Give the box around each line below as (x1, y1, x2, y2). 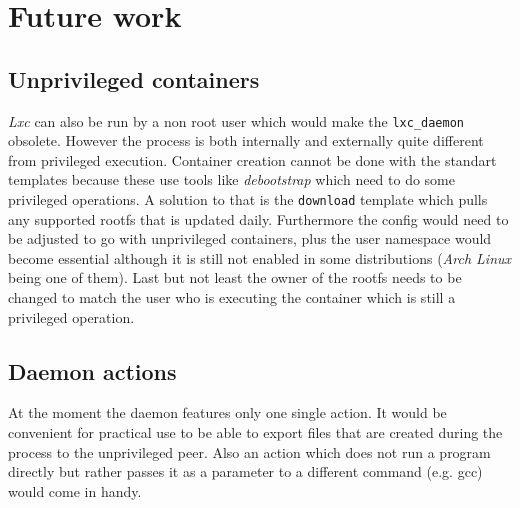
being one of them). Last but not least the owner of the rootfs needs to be (8, 267, 462, 288)
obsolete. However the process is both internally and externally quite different (8, 130, 484, 151)
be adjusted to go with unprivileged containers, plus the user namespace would (8, 228, 492, 249)
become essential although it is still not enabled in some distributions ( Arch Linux (8, 247, 512, 268)
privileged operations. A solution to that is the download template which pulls (8, 189, 488, 210)
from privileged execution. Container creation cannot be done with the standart (8, 149, 497, 170)
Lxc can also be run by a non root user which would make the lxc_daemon (8, 110, 465, 131)
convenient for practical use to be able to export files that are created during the (8, 422, 503, 443)
